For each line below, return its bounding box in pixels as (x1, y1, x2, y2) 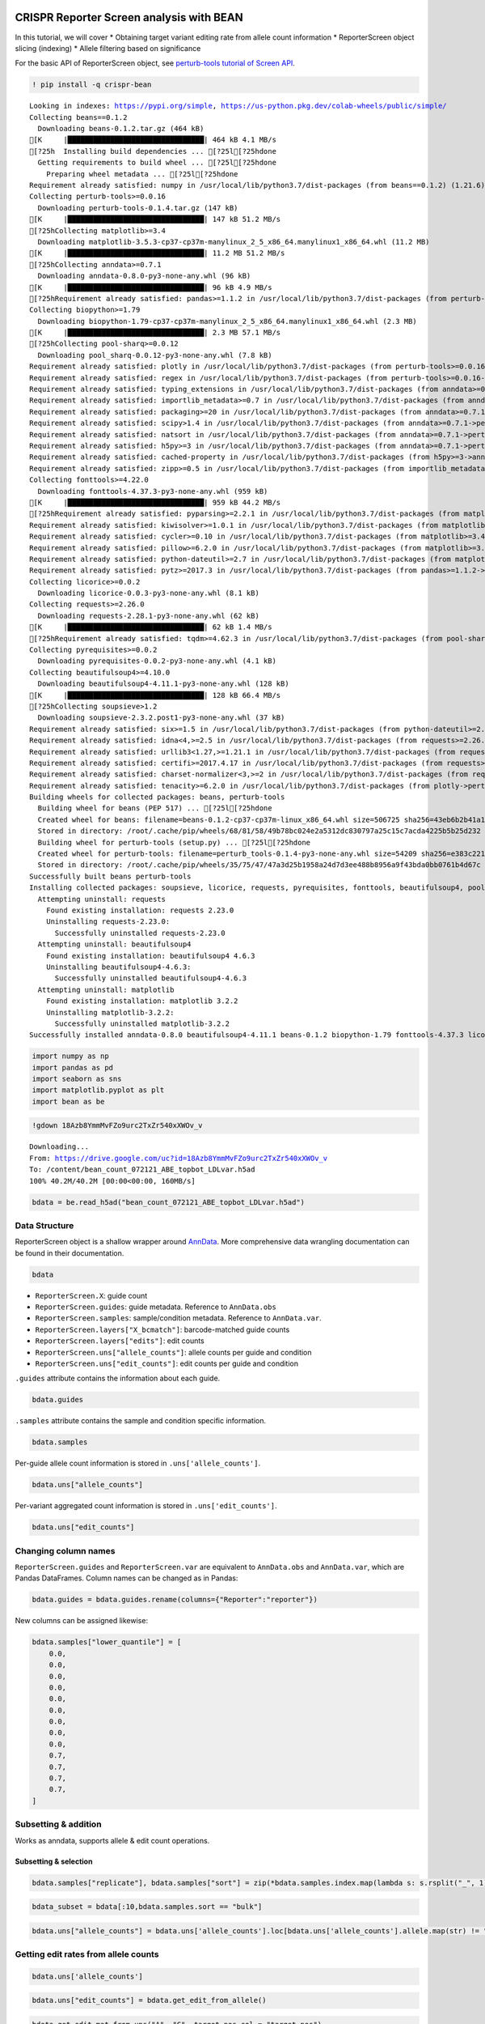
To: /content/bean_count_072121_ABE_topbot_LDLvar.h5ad (29, 1165, 255, 1174)
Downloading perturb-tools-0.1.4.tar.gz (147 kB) (37, 203, 238, 212)
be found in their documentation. (15, 1248, 124, 1258)
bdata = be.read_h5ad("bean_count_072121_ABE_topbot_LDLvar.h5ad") (32, 1197, 306, 1206)
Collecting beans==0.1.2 (29, 113, 128, 121)
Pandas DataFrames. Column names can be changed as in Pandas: (15, 1573, 238, 1583)
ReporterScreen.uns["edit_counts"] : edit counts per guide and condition (35, 1359, 299, 1368)
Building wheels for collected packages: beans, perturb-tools (29, 793, 285, 802)
